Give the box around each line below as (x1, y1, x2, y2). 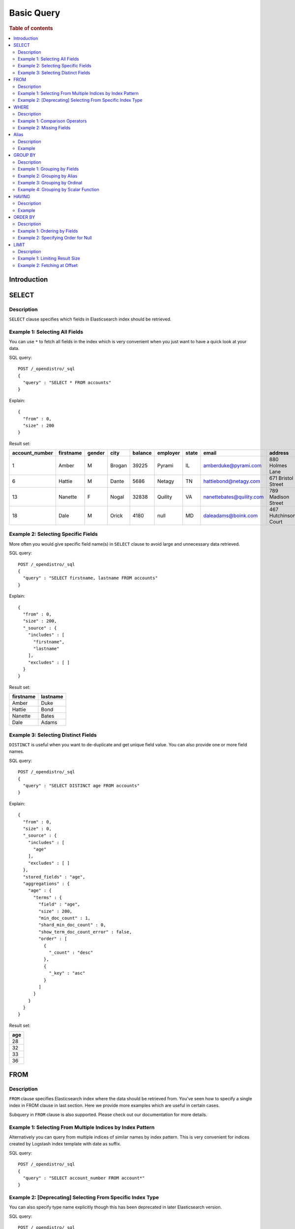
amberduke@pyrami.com (203, 462, 262, 469)
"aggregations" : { (23, 881, 70, 887)
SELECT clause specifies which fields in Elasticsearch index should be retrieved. (9, 316, 172, 322)
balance (132, 450, 152, 457)
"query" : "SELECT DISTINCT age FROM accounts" (23, 783, 140, 789)
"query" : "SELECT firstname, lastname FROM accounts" (23, 575, 158, 581)
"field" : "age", (38, 902, 81, 907)
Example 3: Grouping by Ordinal (18, 180, 83, 186)
